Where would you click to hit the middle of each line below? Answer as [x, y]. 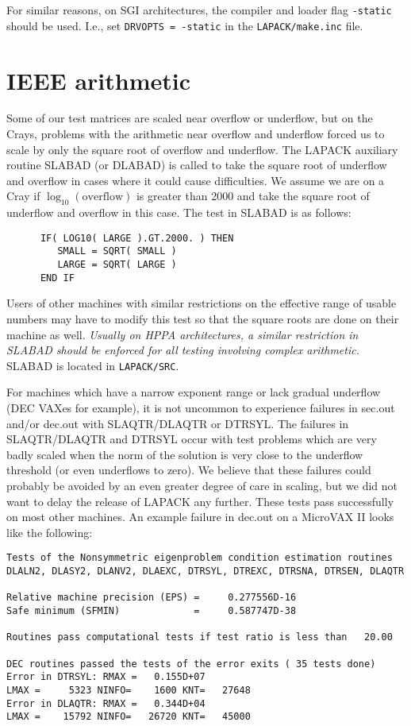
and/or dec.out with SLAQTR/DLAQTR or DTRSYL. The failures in [178, 423]
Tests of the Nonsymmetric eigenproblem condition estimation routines [200, 558]
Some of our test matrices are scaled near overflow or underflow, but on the [190, 118]
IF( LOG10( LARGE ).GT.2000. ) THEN [137, 238]
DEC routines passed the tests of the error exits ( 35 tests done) [191, 664]
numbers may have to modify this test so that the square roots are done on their [203, 319]
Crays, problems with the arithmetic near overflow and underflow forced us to [196, 134]
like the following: [50, 532]
